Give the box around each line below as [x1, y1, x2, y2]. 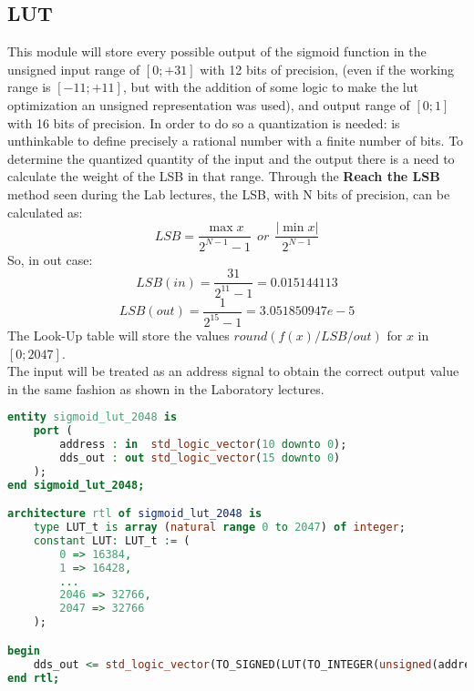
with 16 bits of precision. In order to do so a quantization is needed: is [7, 113, 400, 132]
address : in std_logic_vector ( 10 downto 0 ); [59, 438, 347, 452]
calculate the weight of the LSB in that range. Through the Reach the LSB [7, 167, 440, 186]
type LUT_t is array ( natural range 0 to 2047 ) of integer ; [33, 521, 406, 534]
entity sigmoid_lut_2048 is [7, 411, 178, 424]
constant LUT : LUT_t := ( [33, 533, 191, 547]
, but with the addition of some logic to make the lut [122, 77, 418, 97]
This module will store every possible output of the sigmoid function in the [7, 42, 427, 61]
